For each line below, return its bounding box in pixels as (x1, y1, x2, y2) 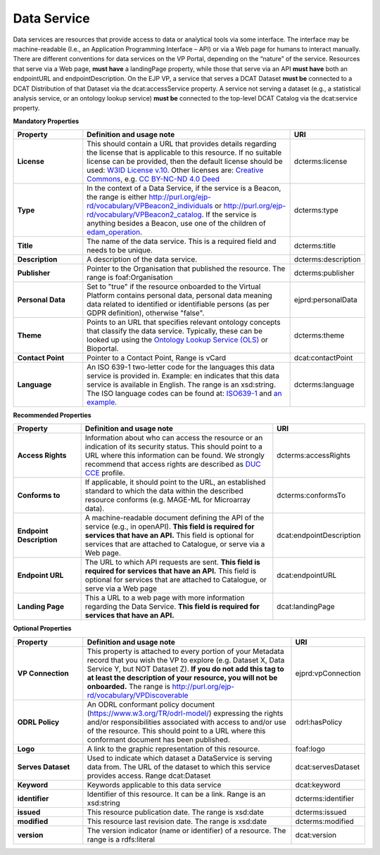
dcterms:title (293, 241, 336, 251)
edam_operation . (87, 227, 143, 237)
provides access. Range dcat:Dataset (87, 771, 211, 780)
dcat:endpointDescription (277, 531, 362, 541)
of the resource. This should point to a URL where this (87, 726, 266, 735)
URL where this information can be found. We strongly (84, 451, 265, 461)
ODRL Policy (17, 717, 60, 727)
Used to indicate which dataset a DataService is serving (87, 753, 272, 763)
